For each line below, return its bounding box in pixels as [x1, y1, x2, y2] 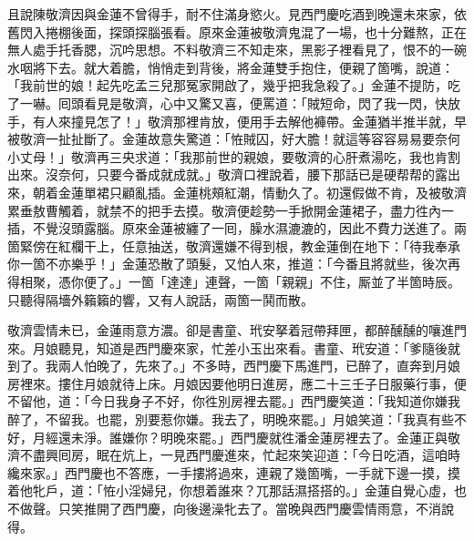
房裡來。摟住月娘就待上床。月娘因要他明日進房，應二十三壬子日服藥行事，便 [7, 373, 467, 393]
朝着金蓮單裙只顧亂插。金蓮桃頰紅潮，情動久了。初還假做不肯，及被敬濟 [32, 182, 467, 201]
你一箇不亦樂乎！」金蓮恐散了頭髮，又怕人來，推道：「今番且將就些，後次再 [7, 254, 460, 273]
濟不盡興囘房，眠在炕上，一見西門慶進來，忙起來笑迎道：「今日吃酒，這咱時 [7, 445, 460, 464]
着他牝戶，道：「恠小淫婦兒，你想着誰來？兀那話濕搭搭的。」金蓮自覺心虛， [7, 481, 454, 500]
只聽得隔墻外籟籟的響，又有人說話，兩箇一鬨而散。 [7, 290, 314, 309]
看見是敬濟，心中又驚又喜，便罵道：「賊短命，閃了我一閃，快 [83, 93, 448, 112]
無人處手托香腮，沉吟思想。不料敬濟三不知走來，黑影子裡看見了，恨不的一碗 [7, 40, 467, 59]
